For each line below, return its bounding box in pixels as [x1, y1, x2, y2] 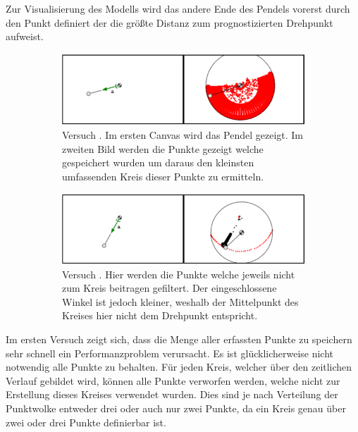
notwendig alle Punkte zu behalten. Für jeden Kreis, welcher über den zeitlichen [6, 359, 352, 374]
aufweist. [6, 29, 44, 44]
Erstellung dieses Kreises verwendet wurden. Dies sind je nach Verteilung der [6, 387, 338, 402]
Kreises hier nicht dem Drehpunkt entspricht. [62, 308, 258, 323]
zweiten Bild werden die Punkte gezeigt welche [62, 141, 264, 156]
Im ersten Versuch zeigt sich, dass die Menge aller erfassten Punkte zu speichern [6, 332, 352, 347]
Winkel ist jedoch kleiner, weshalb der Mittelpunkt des [62, 294, 299, 309]
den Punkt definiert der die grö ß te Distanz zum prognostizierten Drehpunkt [6, 15, 333, 30]
